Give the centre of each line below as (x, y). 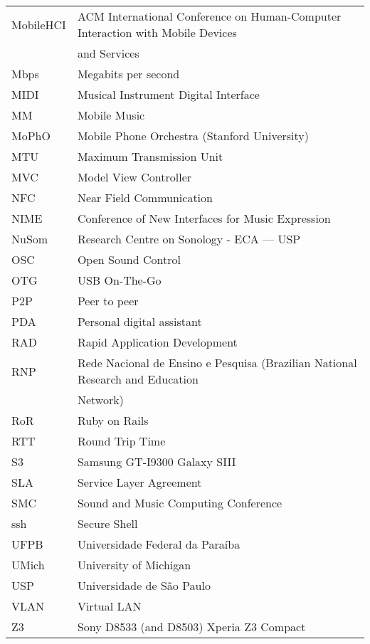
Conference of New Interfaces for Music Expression (204, 218)
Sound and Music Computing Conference (180, 503)
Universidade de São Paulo (144, 585)
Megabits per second (128, 74)
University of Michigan (134, 565)
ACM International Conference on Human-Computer (209, 16)
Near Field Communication (145, 197)
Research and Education (138, 379)
